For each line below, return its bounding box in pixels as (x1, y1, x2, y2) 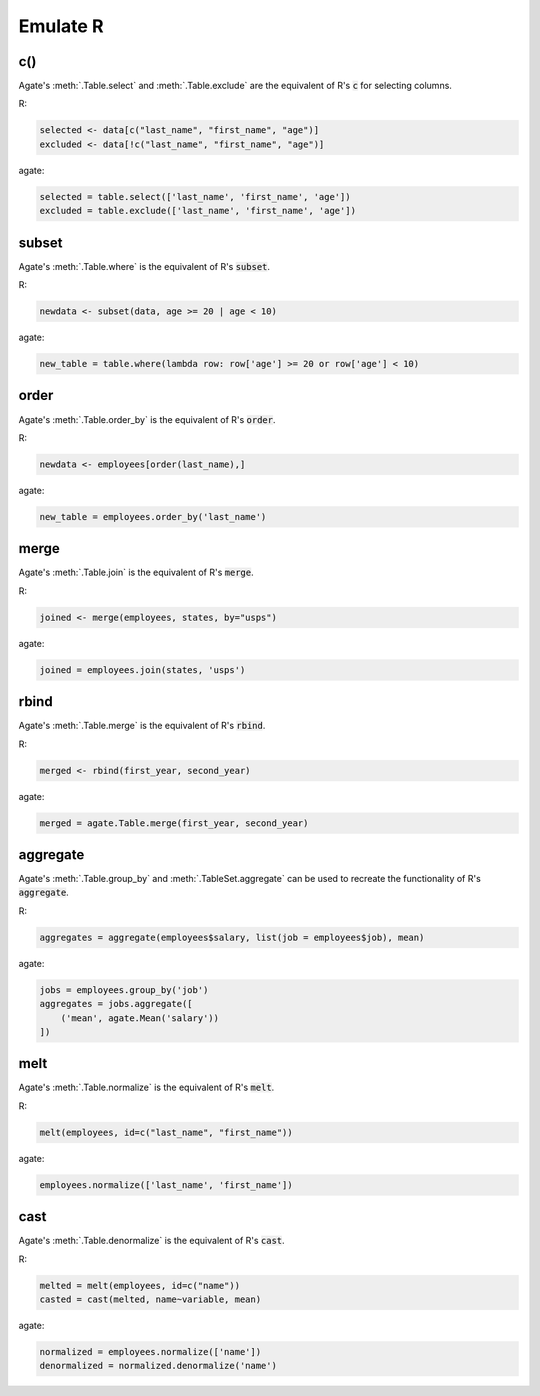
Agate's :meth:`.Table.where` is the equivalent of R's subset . (18, 260, 270, 272)
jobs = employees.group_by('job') (39, 984, 209, 995)
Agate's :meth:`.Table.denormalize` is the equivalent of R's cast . (18, 1235, 285, 1247)
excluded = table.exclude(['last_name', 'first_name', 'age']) (39, 205, 357, 217)
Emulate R (18, 15, 104, 37)
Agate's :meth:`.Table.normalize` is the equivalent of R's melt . (18, 1081, 275, 1094)
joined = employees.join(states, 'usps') (39, 664, 246, 675)
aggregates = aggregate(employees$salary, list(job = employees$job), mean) (39, 931, 425, 943)
